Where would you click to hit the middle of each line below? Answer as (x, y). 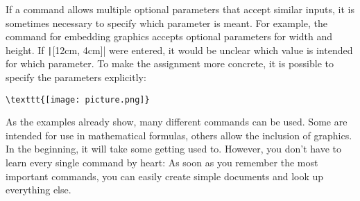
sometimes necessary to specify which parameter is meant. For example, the (166, 23)
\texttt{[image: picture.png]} (78, 99)
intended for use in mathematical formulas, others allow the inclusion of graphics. (179, 135)
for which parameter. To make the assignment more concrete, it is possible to (170, 63)
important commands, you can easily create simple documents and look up (165, 176)
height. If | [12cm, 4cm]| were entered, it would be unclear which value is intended (179, 50)
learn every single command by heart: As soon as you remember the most (162, 163)
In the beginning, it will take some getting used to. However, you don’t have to (173, 149)
